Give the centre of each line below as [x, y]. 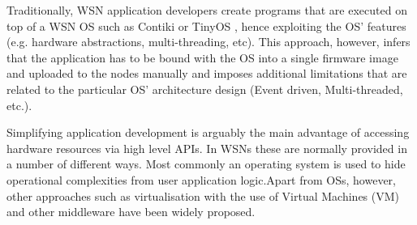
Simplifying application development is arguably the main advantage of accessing [208, 132]
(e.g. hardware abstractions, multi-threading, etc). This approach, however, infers [208, 42]
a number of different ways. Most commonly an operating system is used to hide [206, 164]
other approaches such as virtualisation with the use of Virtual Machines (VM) [203, 195]
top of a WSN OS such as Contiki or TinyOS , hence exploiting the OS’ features [206, 25]
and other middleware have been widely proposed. [131, 212]
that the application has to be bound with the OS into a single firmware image [202, 57]
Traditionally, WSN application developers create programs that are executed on [207, 10]
